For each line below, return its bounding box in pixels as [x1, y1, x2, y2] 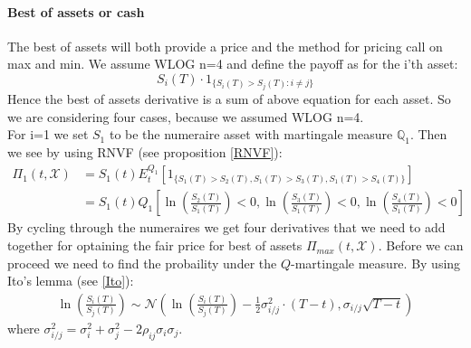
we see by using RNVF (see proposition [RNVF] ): [7, 143, 283, 162]
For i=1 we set [7, 125, 89, 144]
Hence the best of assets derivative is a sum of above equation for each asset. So [7, 89, 451, 108]
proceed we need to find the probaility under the [7, 253, 277, 272]
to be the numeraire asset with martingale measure [109, 125, 393, 144]
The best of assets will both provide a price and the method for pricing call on [7, 36, 443, 55]
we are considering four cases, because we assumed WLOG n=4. [7, 107, 364, 126]
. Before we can [378, 236, 464, 255]
